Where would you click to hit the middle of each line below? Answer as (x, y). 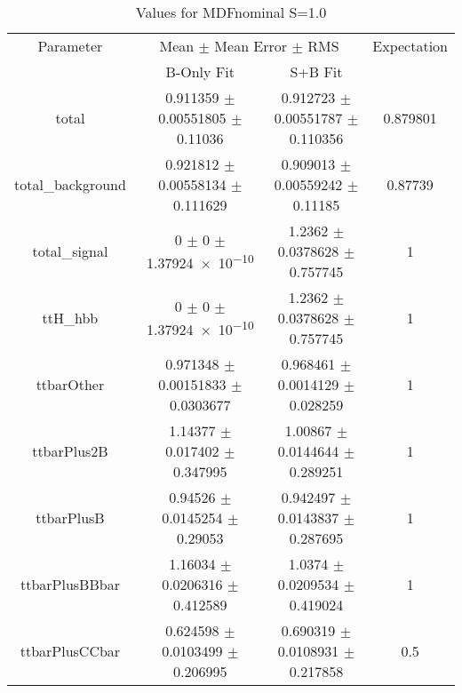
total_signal (70, 251)
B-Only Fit (200, 72)
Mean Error (251, 46)
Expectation (410, 46)
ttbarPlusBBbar (70, 584)
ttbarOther (70, 384)
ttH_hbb (70, 318)
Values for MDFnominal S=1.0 (231, 12)
